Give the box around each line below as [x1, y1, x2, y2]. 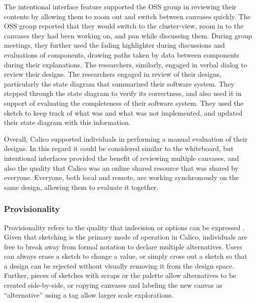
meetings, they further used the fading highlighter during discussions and [4, 40, 225, 50]
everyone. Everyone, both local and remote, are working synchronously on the [4, 172, 239, 182]
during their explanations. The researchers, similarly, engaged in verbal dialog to [4, 59, 247, 69]
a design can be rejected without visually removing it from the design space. [4, 260, 234, 271]
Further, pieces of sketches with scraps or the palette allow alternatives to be [4, 270, 236, 280]
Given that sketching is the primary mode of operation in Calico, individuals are [4, 232, 247, 242]
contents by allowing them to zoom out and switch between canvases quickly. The [4, 11, 251, 21]
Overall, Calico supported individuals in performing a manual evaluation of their [4, 133, 248, 144]
